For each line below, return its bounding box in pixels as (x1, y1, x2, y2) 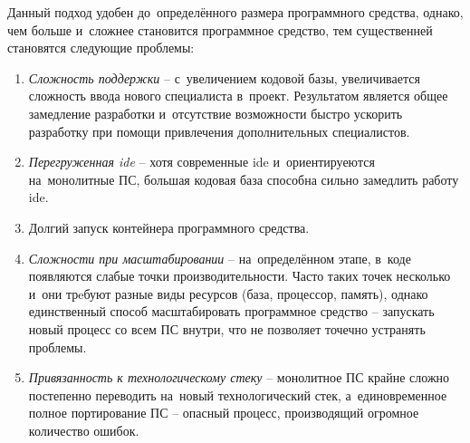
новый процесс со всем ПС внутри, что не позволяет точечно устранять (28, 319, 426, 338)
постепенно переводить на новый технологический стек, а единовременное (28, 385, 447, 404)
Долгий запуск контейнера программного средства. (28, 217, 310, 236)
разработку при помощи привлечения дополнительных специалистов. (28, 121, 410, 140)
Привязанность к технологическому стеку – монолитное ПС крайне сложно (28, 368, 450, 387)
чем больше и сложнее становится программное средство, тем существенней (7, 20, 433, 39)
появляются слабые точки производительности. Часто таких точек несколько (28, 266, 451, 285)
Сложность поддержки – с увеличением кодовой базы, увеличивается (28, 68, 420, 87)
